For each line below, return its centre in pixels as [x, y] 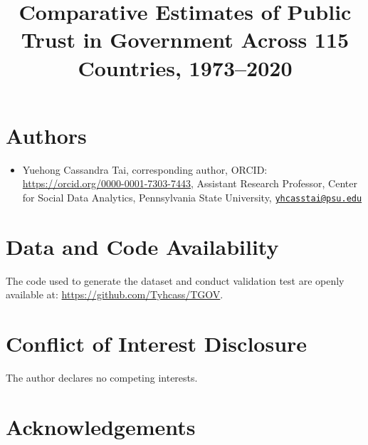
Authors [46, 135]
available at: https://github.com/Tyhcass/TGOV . [115, 294]
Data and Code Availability [142, 246]
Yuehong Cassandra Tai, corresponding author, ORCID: [145, 169]
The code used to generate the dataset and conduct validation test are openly [175, 280]
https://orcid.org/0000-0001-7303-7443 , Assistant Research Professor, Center [190, 183]
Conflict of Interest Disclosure [157, 344]
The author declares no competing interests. [102, 377]
